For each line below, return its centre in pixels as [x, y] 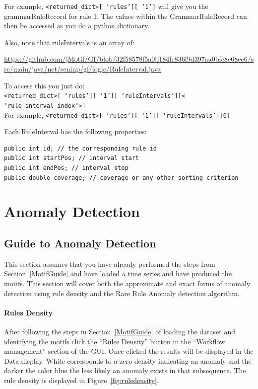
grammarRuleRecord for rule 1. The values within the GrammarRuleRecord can [126, 16]
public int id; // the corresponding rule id [80, 148]
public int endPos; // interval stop [66, 168]
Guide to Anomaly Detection [80, 243]
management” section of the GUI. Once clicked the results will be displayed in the [129, 351]
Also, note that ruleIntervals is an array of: [69, 42]
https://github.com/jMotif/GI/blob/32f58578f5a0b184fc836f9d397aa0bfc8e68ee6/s [129, 59]
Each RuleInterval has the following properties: [75, 131]
